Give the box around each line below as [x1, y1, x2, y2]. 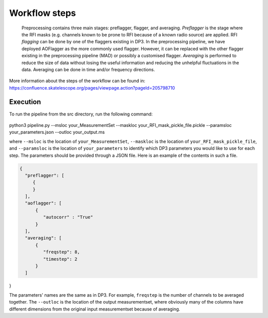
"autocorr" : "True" [43, 214, 93, 220]
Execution [9, 98, 41, 106]
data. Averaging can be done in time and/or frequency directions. [21, 66, 155, 72]
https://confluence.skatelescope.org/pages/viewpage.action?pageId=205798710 [9, 85, 175, 91]
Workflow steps [9, 7, 76, 18]
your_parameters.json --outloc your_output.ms [9, 129, 105, 135]
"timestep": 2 [43, 256, 78, 262]
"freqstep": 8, [43, 249, 80, 255]
